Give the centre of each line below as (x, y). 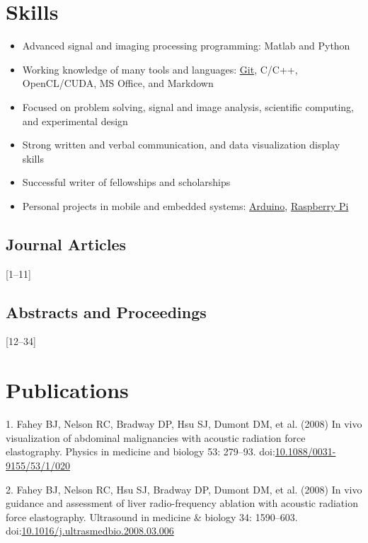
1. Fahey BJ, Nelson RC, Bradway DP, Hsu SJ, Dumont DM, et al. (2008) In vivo (184, 424)
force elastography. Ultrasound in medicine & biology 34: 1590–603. (152, 516)
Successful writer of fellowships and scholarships (126, 182)
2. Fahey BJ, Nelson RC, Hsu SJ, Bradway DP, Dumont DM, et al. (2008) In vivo (184, 489)
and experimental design (75, 121)
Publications (67, 390)
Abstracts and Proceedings (106, 311)
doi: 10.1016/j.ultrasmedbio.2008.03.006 (90, 531)
